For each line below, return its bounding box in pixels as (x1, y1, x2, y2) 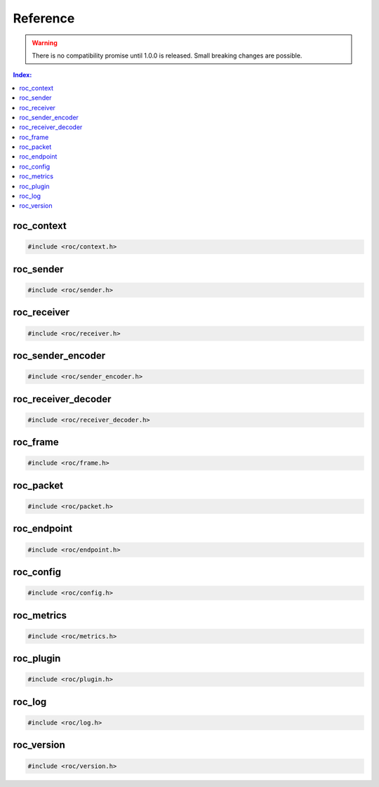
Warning (32, 39, 58, 47)
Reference (13, 11, 75, 26)
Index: (13, 71, 32, 79)
